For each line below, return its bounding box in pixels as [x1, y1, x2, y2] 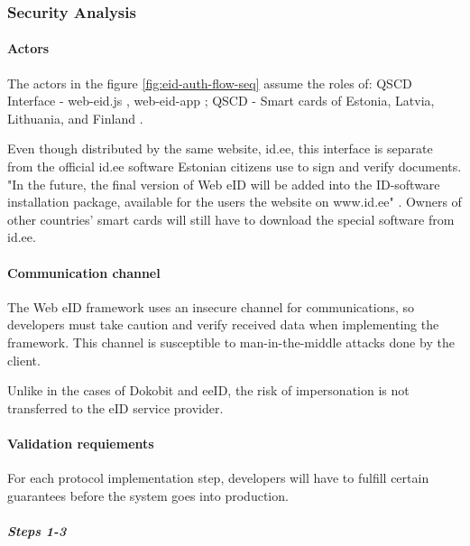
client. [7, 350, 41, 369]
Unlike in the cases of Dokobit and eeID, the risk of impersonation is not [7, 381, 410, 400]
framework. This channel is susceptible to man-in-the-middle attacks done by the [7, 332, 455, 351]
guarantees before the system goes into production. [7, 486, 289, 504]
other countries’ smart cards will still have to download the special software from [7, 209, 455, 228]
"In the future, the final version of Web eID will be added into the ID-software [7, 174, 440, 193]
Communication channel [7, 263, 161, 282]
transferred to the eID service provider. [7, 398, 224, 417]
